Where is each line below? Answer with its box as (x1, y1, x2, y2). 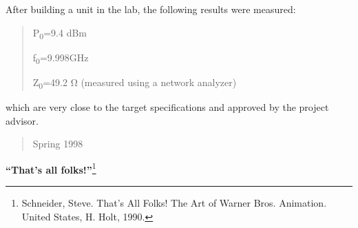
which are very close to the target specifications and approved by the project (6, 99, 329, 114)
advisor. (6, 113, 39, 127)
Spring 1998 (32, 136, 83, 151)
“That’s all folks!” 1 (6, 160, 96, 176)
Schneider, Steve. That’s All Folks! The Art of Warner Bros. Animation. (21, 196, 327, 209)
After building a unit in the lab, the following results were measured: (6, 2, 296, 16)
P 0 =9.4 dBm (32, 25, 87, 41)
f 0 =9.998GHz (32, 50, 89, 66)
